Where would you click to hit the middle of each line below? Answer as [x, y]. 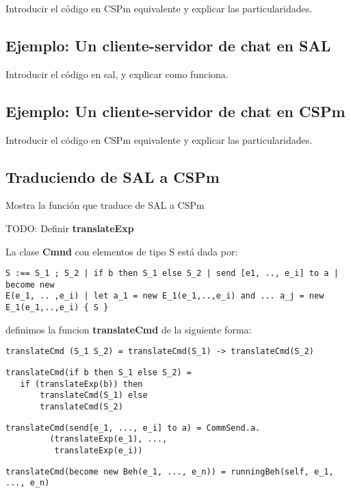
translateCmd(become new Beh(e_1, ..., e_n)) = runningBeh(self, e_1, [170, 471]
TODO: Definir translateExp [70, 228]
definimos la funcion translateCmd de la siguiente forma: [129, 329]
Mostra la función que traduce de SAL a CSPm [105, 205]
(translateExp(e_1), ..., [108, 439]
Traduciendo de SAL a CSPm [113, 176]
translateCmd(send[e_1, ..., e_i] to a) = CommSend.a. [133, 428]
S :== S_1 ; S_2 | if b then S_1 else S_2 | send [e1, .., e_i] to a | [172, 274]
